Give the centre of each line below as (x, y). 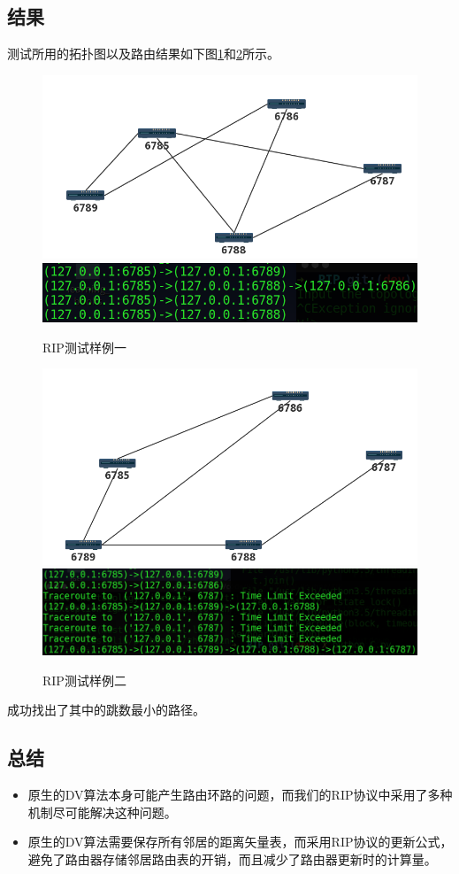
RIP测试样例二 (84, 680)
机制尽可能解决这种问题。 (102, 812)
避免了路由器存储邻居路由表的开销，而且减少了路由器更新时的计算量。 (232, 859)
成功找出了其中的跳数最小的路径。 (106, 710)
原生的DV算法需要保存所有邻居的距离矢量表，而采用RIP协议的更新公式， (240, 842)
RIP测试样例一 (84, 347)
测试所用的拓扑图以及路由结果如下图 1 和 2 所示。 (143, 54)
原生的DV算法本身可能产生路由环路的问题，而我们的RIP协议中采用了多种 (240, 795)
